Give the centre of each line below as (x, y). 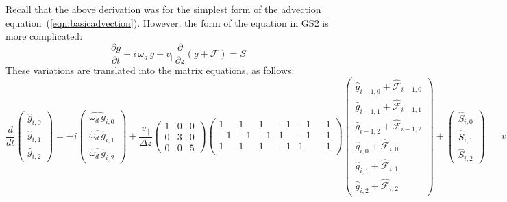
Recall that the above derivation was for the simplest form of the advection (163, 9)
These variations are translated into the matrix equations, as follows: (150, 70)
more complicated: (44, 36)
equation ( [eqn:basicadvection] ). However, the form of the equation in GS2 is (167, 22)
